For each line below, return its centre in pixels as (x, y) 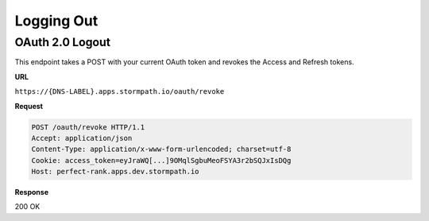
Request (29, 106)
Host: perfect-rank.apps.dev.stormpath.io (115, 172)
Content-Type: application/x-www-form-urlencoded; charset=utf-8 (161, 149)
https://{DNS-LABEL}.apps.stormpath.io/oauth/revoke (120, 92)
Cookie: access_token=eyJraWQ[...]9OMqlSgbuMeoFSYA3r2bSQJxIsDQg (161, 160)
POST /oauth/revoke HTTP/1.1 (88, 127)
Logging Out (56, 21)
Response (32, 192)
